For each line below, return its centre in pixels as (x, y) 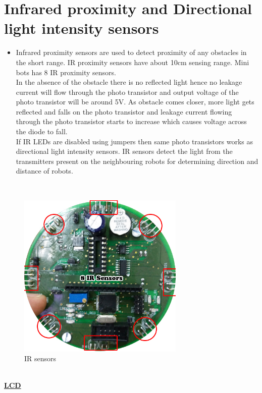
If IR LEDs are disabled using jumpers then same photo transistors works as (134, 141)
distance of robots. (44, 171)
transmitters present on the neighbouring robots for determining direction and (137, 161)
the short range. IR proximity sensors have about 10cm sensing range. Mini (133, 62)
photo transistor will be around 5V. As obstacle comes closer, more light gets (135, 102)
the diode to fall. (42, 131)
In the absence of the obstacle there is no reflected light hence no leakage (129, 82)
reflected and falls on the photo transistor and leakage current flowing (124, 111)
